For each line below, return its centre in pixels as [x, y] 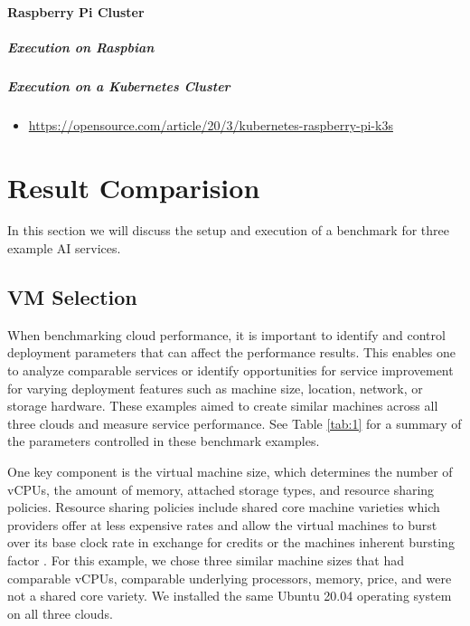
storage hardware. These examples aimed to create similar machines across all [223, 406]
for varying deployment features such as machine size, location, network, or [215, 388]
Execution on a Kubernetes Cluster [119, 85]
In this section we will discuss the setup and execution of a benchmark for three [228, 230]
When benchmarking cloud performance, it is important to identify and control [226, 334]
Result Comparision [134, 187]
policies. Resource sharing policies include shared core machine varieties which [224, 507]
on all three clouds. [60, 613]
